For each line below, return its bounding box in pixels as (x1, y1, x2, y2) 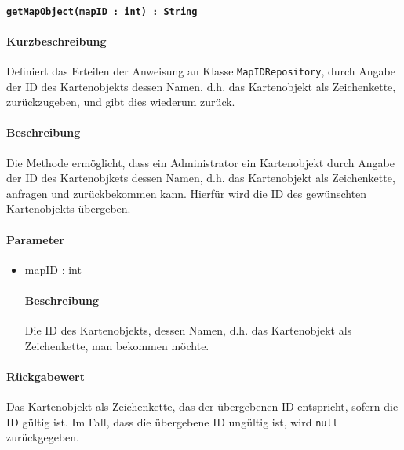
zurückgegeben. (6, 429, 79, 445)
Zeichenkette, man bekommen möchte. (24, 337, 209, 353)
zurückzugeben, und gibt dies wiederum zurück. (6, 93, 235, 110)
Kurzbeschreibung (6, 32, 107, 49)
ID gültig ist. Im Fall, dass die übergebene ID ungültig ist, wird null (6, 413, 338, 430)
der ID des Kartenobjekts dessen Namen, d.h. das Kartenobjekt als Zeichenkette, (6, 78, 396, 94)
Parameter (6, 231, 64, 247)
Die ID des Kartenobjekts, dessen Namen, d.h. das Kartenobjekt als (24, 322, 352, 338)
